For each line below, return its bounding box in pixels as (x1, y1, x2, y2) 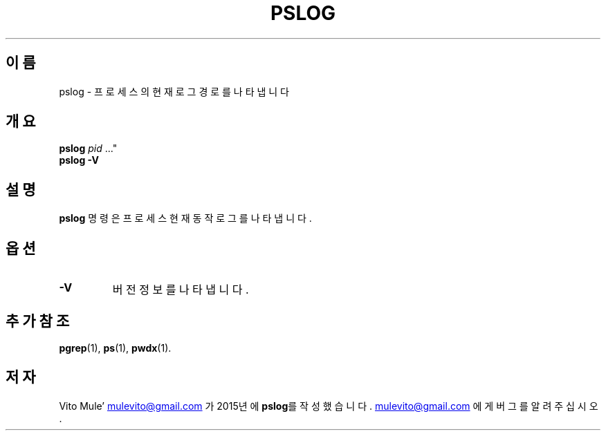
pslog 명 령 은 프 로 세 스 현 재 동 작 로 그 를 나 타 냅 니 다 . (59, 212, 312, 225)
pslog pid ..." (59, 142, 118, 155)
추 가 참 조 (6, 312, 70, 330)
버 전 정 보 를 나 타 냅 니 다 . (112, 283, 249, 297)
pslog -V (59, 154, 99, 167)
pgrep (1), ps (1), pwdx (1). (59, 341, 172, 354)
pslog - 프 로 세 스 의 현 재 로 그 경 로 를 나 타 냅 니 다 (59, 85, 289, 97)
